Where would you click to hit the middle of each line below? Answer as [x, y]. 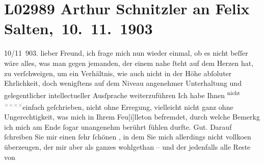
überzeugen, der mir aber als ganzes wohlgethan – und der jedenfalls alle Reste [127, 146]
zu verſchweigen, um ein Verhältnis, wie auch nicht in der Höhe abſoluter [118, 73]
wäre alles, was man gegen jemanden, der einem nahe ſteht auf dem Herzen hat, [129, 63]
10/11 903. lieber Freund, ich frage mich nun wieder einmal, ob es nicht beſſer [126, 53]
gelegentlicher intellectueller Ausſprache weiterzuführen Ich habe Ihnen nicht [122, 94]
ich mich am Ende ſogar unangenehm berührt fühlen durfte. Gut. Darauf [118, 126]
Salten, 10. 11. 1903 [78, 28]
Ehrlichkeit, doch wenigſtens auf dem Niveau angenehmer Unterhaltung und [123, 83]
